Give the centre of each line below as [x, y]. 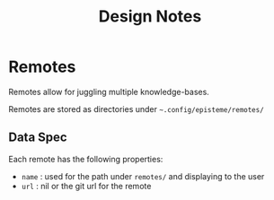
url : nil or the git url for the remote [86, 186]
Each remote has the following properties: [86, 159]
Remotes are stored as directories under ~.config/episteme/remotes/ [136, 109]
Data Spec [38, 138]
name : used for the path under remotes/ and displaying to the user [143, 176]
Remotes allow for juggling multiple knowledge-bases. [109, 91]
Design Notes [150, 17]
